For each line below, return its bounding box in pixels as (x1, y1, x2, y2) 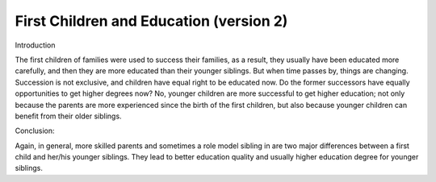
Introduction (15, 40, 56, 50)
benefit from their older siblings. (15, 111, 122, 121)
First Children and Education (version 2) (15, 12, 288, 30)
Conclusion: (15, 126, 56, 136)
